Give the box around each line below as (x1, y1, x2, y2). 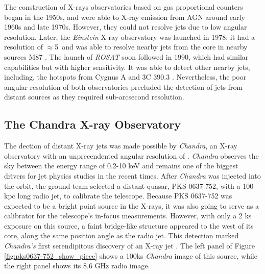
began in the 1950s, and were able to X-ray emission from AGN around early (4, 11, 245, 22)
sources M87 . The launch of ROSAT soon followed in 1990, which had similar (4, 51, 249, 62)
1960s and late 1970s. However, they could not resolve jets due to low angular (4, 21, 247, 32)
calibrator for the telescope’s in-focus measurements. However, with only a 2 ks (4, 210, 252, 221)
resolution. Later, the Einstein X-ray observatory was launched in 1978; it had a (4, 31, 255, 42)
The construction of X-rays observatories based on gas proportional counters (4, 2, 243, 12)
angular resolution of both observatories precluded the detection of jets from (4, 81, 243, 92)
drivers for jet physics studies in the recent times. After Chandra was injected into (4, 170, 261, 181)
